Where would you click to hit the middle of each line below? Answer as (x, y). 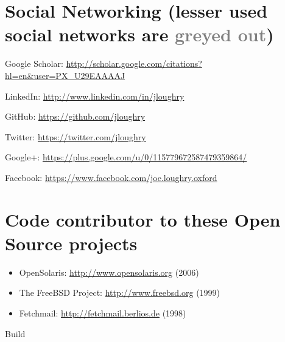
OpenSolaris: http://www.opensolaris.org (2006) (109, 272)
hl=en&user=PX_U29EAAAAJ (65, 75)
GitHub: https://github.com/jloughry (75, 116)
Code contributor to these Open (143, 219)
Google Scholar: (34, 63)
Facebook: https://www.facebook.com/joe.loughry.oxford (111, 177)
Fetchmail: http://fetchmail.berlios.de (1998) (103, 313)
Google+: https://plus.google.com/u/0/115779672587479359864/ (126, 157)
